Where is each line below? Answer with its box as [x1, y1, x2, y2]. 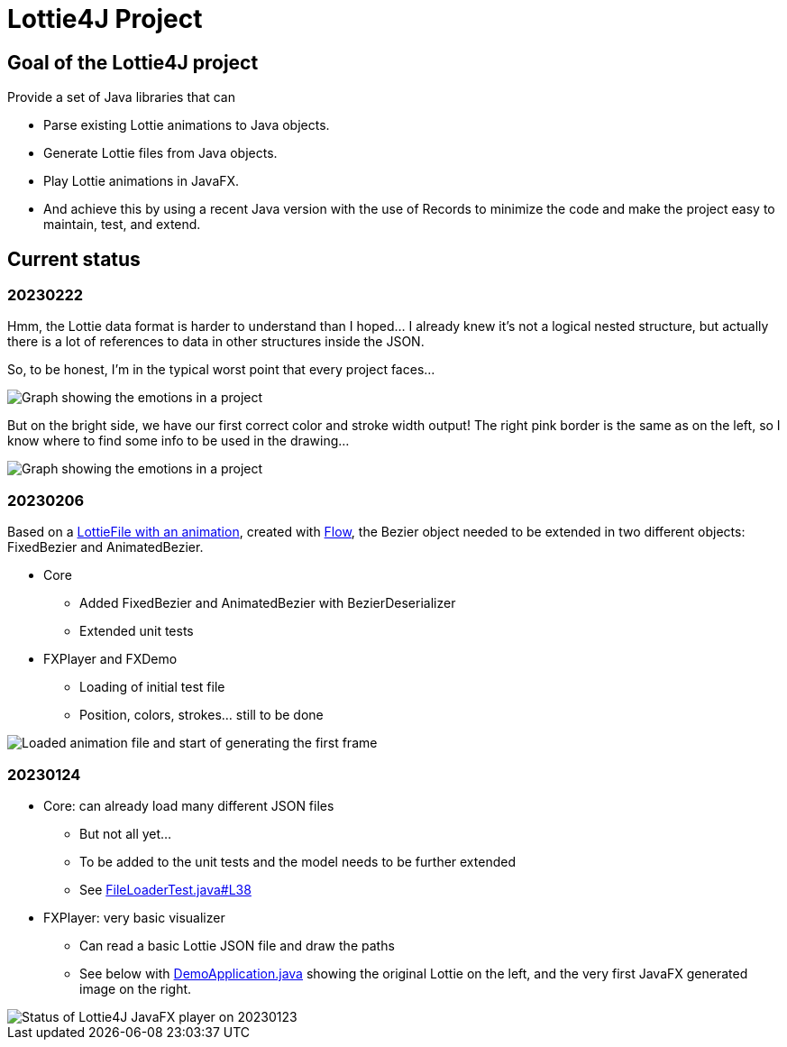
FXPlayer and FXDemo [43, 651, 178, 667]
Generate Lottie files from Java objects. [43, 145, 278, 161]
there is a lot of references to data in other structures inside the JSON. [7, 334, 425, 350]
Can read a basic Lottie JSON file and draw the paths [79, 937, 395, 953]
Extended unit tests [79, 623, 194, 639]
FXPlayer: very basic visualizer [43, 909, 225, 925]
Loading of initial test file [79, 679, 225, 695]
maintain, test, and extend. [43, 216, 201, 233]
